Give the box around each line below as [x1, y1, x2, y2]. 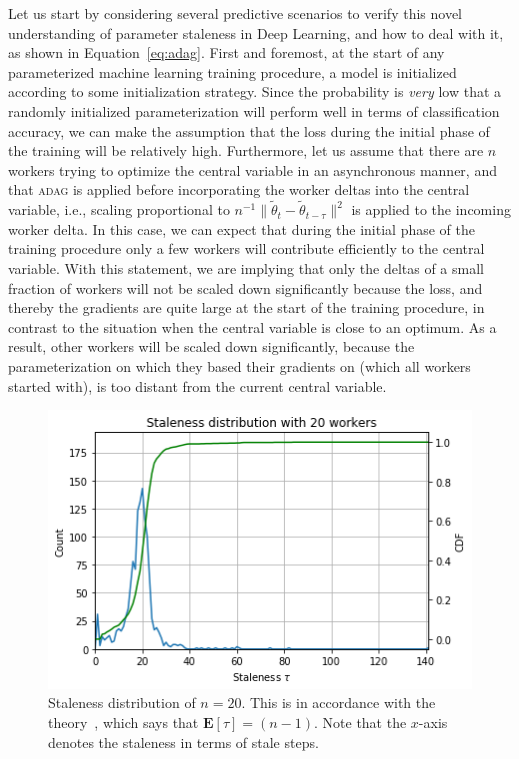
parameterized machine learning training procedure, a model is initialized [8, 61, 457, 82]
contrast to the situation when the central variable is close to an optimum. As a [8, 316, 497, 337]
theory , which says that [48, 711, 199, 732]
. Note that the [314, 711, 407, 732]
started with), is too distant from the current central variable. [8, 375, 387, 396]
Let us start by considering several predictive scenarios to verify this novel [8, 3, 462, 23]
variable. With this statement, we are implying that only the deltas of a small [8, 257, 484, 278]
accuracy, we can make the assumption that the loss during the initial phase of [8, 120, 490, 141]
